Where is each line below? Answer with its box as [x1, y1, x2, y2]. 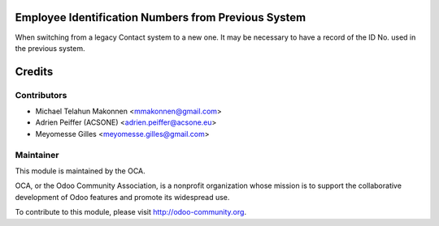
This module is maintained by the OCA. [15, 166, 146, 176]
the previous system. [15, 43, 85, 53]
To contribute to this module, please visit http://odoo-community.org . [15, 207, 247, 217]
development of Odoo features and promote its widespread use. [15, 192, 230, 202]
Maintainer [15, 149, 59, 160]
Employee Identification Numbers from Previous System [15, 11, 306, 24]
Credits [15, 65, 54, 79]
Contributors [15, 89, 67, 100]
